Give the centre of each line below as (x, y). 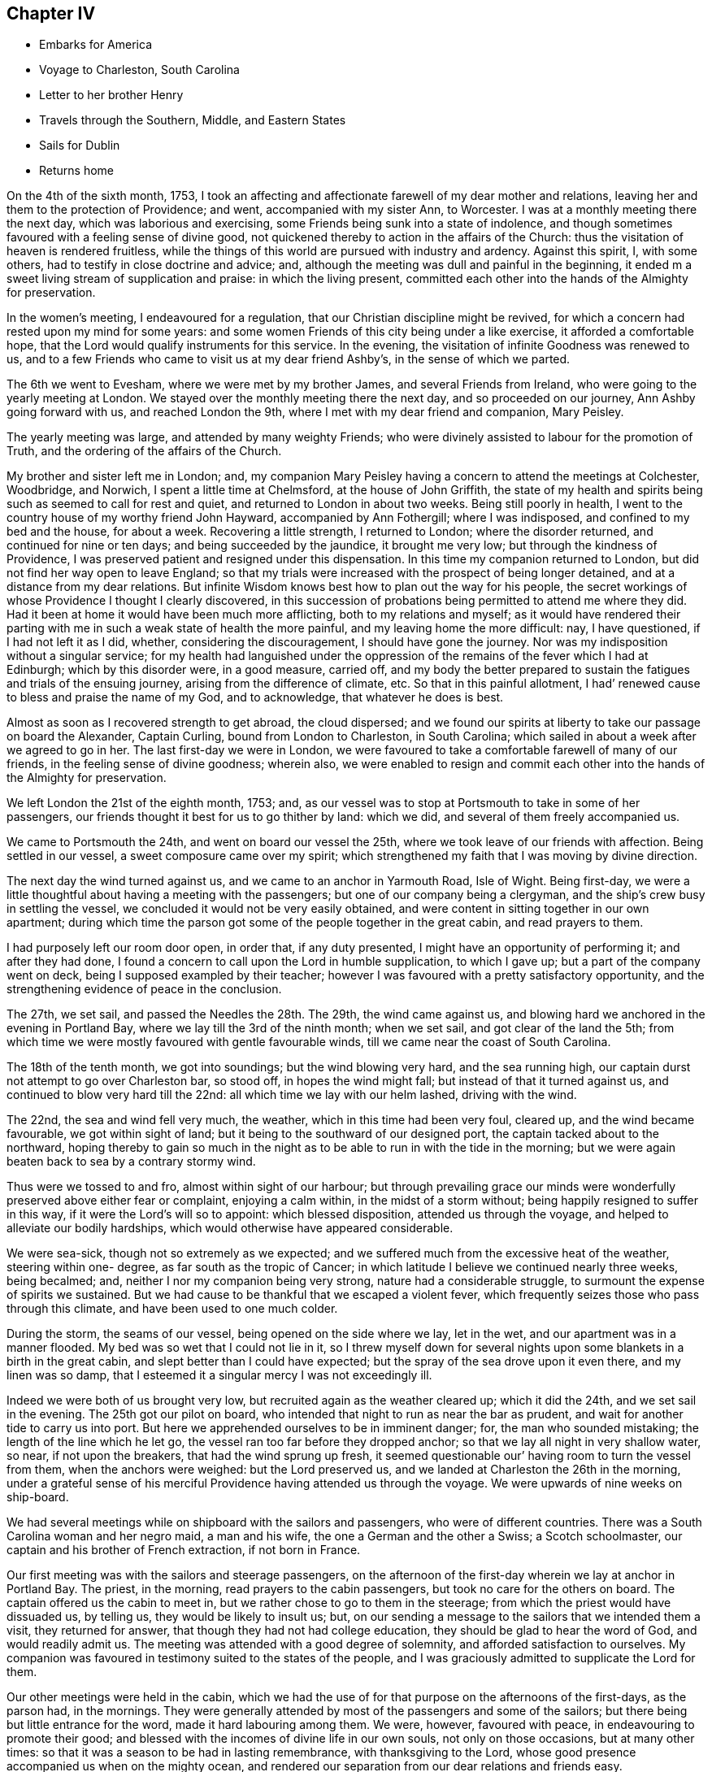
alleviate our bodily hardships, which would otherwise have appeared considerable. (230, 1228)
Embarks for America (96, 45)
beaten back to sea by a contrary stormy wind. (131, 1162)
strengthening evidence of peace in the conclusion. (144, 989)
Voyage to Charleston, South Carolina (139, 70)
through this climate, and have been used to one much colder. (172, 1309)
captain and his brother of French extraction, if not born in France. (184, 1550)
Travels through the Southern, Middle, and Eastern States (193, 120)
